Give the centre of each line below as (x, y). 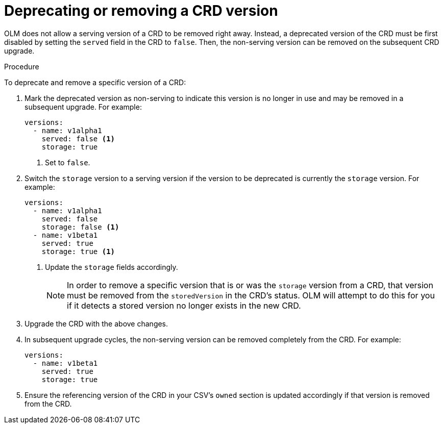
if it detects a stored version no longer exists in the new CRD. (184, 305)
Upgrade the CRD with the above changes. (96, 323)
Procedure (22, 66)
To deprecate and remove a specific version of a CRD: (95, 82)
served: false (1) (78, 139)
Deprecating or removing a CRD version (141, 11)
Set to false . (68, 162)
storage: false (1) (80, 227)
